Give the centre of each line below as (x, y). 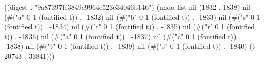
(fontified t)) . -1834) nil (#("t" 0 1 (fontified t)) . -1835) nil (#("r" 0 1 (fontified (130, 26)
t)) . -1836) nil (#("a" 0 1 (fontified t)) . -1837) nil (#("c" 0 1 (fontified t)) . (123, 36)
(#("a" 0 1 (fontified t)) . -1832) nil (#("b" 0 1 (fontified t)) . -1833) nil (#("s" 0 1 (132, 16)
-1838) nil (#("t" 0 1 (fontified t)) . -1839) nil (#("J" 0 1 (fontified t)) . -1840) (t (130, 46)
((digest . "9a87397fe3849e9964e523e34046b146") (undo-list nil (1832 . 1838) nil (127, 7)
